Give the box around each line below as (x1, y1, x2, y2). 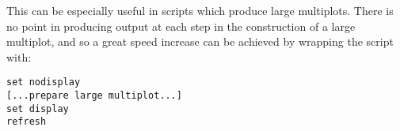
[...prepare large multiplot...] (6, 90, 182, 102)
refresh (6, 116, 47, 128)
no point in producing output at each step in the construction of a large (6, 17, 356, 34)
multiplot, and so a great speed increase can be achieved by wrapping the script (6, 33, 394, 50)
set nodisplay (6, 77, 81, 88)
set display (6, 103, 69, 114)
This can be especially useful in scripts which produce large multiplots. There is (6, 2, 394, 18)
